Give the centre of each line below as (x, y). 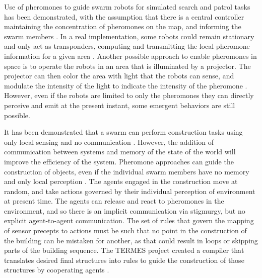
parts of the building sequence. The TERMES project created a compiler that (124, 250)
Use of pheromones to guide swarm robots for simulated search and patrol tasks (127, 7)
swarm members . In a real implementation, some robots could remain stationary (129, 36)
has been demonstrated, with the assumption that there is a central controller (124, 16)
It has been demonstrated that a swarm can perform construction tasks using (123, 132)
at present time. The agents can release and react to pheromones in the (114, 201)
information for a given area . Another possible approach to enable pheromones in (130, 56)
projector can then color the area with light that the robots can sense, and (119, 76)
